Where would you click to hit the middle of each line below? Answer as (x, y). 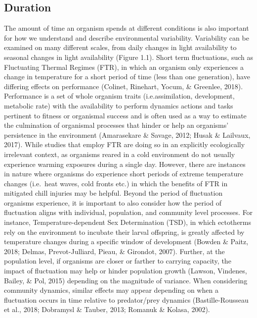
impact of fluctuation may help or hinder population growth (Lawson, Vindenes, (126, 271)
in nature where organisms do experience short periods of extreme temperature (124, 174)
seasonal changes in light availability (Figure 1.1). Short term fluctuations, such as (129, 57)
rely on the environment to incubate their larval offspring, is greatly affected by (124, 232)
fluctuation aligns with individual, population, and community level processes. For (128, 212)
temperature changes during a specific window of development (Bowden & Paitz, (126, 241)
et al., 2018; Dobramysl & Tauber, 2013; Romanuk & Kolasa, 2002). (107, 309)
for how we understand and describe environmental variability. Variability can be (127, 37)
